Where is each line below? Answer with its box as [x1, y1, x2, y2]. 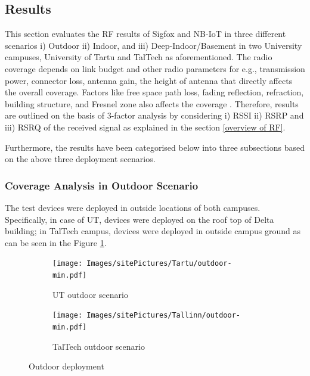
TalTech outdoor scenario [52, 340, 145, 352]
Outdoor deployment [29, 360, 104, 372]
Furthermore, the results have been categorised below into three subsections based [5, 141, 305, 153]
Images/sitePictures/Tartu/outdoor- [86, 259, 232, 268]
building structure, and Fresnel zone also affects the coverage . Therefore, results [5, 97, 299, 110]
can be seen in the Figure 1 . [5, 236, 107, 248]
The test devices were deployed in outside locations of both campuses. [5, 201, 261, 213]
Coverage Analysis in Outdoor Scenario [5, 178, 199, 192]
